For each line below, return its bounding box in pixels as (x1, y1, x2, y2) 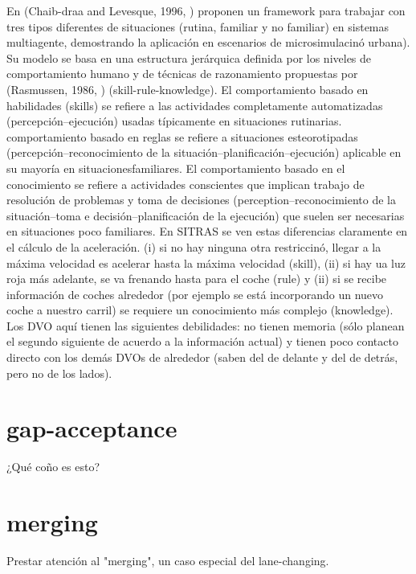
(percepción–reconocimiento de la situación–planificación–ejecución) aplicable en (6, 144, 402, 161)
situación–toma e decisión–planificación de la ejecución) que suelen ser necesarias (6, 207, 405, 223)
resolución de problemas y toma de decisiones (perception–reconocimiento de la (6, 191, 396, 208)
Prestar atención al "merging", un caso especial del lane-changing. (6, 552, 329, 569)
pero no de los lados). (6, 364, 112, 381)
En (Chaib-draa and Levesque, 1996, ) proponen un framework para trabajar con (6, 2, 406, 18)
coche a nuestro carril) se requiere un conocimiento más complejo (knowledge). (6, 301, 394, 318)
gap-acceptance (6, 412, 177, 445)
